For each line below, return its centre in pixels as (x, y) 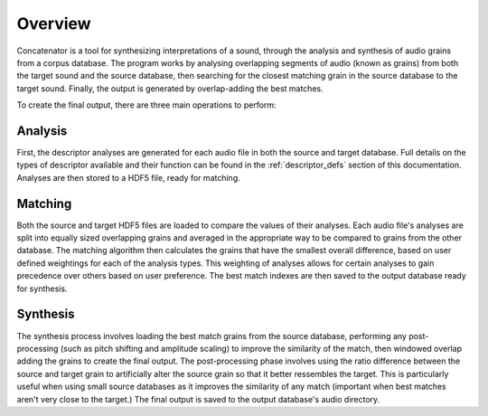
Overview (54, 24)
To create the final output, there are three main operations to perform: (146, 105)
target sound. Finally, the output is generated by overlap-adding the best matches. (170, 88)
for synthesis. (42, 288)
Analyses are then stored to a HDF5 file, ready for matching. (128, 177)
